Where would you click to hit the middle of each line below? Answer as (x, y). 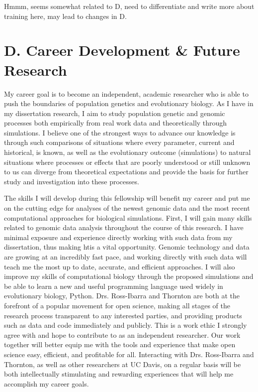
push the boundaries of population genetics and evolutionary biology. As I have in (129, 103)
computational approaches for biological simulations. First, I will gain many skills (128, 217)
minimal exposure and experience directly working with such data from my (118, 237)
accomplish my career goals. (46, 383)
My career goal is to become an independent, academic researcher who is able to (126, 93)
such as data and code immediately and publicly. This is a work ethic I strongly (126, 325)
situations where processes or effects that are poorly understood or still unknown (127, 162)
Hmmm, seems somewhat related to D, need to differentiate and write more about (129, 6)
